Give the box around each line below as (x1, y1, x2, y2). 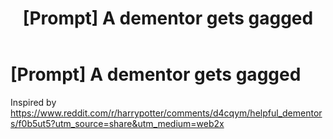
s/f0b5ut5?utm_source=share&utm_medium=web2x (10, 117, 225, 129)
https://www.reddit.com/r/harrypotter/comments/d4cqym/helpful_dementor (10, 107, 323, 119)
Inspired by (10, 96, 57, 108)
